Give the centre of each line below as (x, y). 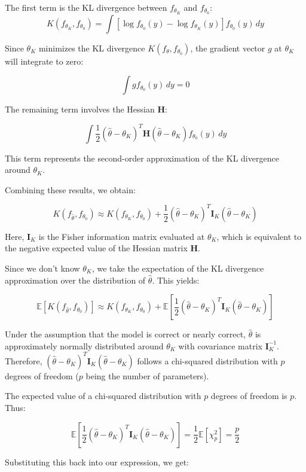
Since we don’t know (42, 268)
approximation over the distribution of (75, 280)
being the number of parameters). (147, 375)
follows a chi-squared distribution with (207, 360)
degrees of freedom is (249, 396)
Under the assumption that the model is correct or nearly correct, (125, 334)
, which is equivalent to (259, 236)
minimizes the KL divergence (92, 48)
